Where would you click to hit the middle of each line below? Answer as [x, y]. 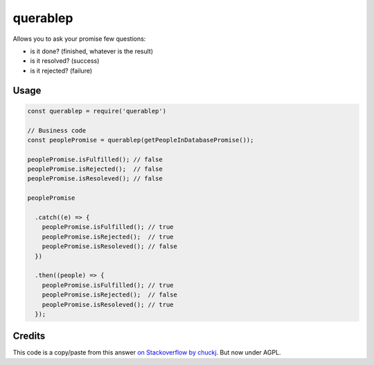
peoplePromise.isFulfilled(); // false [95, 159]
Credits [29, 336]
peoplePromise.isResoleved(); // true [108, 305]
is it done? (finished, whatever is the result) [92, 51]
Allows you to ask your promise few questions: [79, 39]
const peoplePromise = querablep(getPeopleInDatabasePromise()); [141, 140]
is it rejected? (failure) [61, 71]
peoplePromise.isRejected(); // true [108, 236]
